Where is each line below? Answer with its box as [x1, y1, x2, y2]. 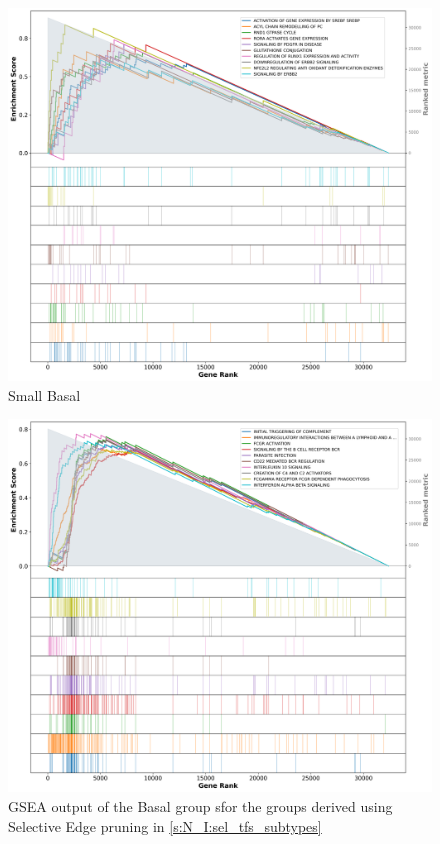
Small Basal [8, 384, 81, 405]
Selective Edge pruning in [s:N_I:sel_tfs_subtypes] [8, 815, 322, 836]
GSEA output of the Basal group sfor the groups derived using [8, 795, 393, 816]
